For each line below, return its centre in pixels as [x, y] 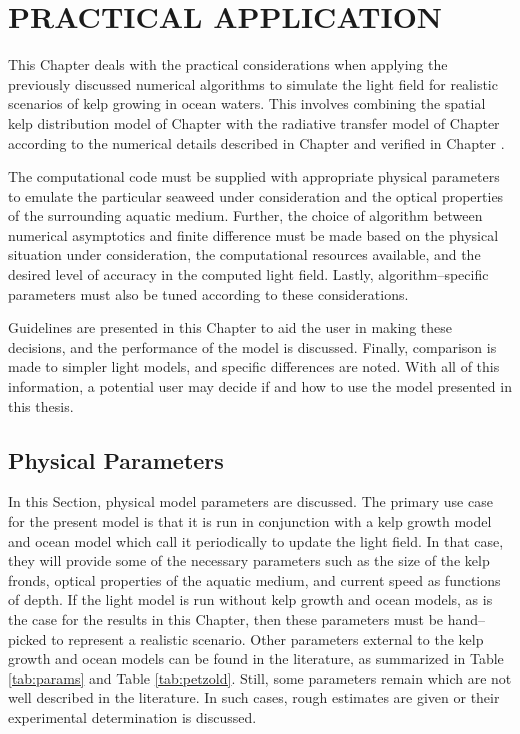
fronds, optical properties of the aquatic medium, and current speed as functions [254, 579]
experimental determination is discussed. [132, 716]
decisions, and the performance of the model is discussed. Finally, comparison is [252, 346]
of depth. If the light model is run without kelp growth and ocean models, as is [250, 599]
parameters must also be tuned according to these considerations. [208, 293]
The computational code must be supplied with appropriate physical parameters [254, 176]
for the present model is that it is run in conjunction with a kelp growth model [250, 521]
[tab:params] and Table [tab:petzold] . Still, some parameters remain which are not [260, 677]
